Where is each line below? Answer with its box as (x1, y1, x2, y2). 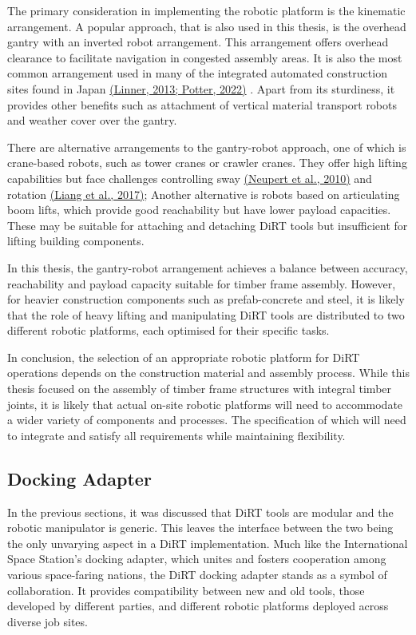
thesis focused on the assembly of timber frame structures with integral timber (7, 380, 392, 397)
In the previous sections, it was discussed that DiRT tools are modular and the (7, 503, 394, 520)
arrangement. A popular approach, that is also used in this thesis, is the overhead (7, 18, 406, 34)
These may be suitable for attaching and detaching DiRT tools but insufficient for (7, 216, 408, 233)
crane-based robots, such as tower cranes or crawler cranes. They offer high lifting (7, 154, 407, 171)
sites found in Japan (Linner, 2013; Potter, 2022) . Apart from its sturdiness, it (7, 80, 395, 97)
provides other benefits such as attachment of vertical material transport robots (7, 96, 398, 113)
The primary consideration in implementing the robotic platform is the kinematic (7, 2, 406, 18)
